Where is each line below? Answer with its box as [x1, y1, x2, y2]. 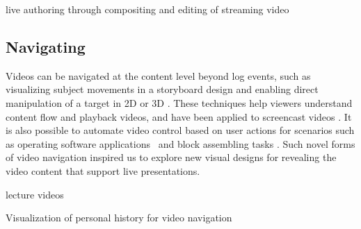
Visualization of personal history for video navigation [6, 210, 232, 225]
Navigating [6, 35, 86, 57]
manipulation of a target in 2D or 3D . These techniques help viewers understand [6, 95, 353, 110]
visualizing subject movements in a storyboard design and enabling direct [6, 82, 319, 96]
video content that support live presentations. [6, 163, 200, 178]
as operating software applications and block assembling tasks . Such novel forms [6, 136, 355, 151]
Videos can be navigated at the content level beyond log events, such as [6, 68, 311, 83]
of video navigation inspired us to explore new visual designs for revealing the [6, 150, 337, 164]
